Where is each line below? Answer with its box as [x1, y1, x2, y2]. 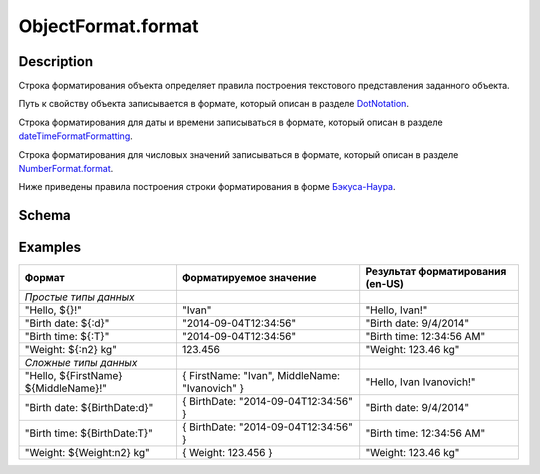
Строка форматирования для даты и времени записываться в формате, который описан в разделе [18, 116, 444, 128]
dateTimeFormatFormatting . [18, 130, 134, 142]
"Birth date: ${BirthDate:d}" [24, 401, 154, 415]
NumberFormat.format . [18, 163, 114, 175]
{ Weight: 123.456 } [181, 446, 274, 460]
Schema [18, 207, 72, 224]
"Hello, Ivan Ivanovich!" [365, 375, 476, 389]
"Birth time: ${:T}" [24, 330, 110, 344]
